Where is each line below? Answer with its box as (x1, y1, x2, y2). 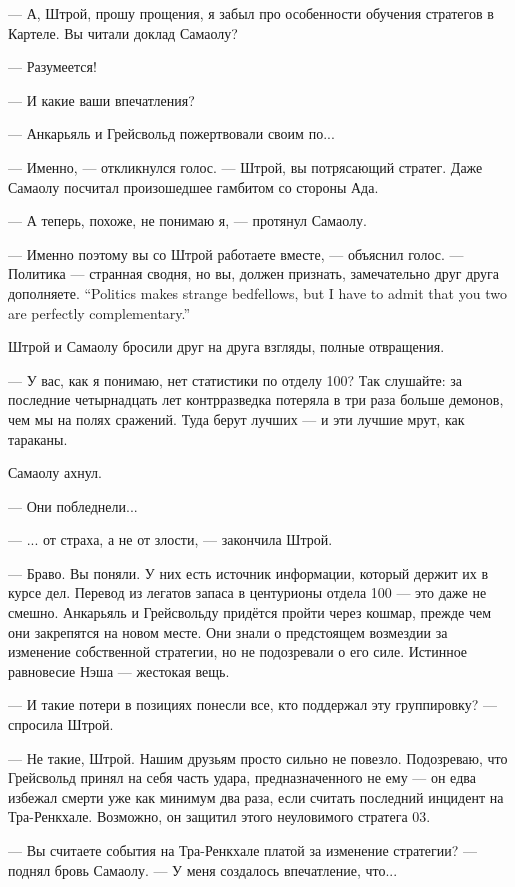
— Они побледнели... (8, 495, 138, 516)
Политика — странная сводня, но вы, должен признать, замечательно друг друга (8, 263, 499, 284)
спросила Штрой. (8, 714, 114, 735)
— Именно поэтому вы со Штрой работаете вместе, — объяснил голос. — (8, 243, 464, 264)
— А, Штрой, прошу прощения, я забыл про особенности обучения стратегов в (8, 3, 494, 23)
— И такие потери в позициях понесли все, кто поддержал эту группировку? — (8, 694, 497, 715)
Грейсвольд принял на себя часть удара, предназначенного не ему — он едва (8, 767, 476, 788)
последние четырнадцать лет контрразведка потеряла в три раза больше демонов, (8, 389, 504, 410)
